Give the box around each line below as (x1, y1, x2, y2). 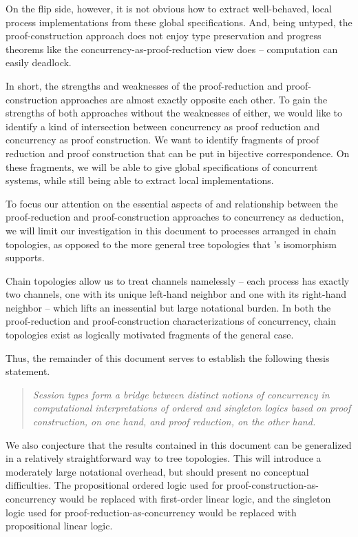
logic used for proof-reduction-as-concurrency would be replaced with (6, 505, 297, 519)
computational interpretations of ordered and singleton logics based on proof (32, 401, 351, 415)
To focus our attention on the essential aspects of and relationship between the (6, 196, 338, 210)
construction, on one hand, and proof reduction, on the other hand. (32, 414, 316, 429)
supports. (6, 250, 45, 265)
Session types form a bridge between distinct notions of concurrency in (32, 387, 330, 401)
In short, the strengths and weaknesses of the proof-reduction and (6, 78, 283, 92)
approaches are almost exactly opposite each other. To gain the (61, 92, 328, 106)
